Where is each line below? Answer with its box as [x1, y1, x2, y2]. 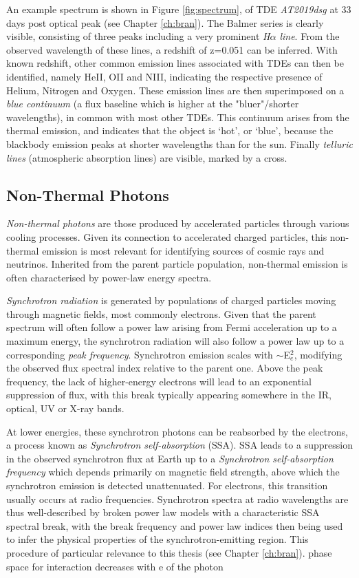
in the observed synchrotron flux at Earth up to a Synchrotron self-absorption [6, 451, 334, 465]
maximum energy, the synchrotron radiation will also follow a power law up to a [6, 334, 345, 348]
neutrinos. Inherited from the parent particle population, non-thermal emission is [6, 257, 348, 271]
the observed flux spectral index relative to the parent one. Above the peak [6, 361, 323, 375]
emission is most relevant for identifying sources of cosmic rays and [42, 243, 325, 257]
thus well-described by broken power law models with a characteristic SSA [6, 505, 320, 520]
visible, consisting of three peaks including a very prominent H [6, 29, 270, 43]
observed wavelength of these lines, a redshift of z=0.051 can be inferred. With [6, 42, 338, 56]
